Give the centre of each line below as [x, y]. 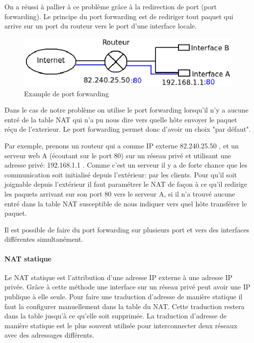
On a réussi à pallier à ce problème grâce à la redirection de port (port [111, 6]
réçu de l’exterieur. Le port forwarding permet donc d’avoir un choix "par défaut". [128, 129]
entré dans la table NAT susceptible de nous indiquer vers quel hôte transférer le [126, 203]
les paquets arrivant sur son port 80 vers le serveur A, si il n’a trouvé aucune [120, 194]
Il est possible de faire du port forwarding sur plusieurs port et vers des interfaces [127, 229]
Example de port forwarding [67, 93]
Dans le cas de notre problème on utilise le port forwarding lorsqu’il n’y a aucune [127, 110]
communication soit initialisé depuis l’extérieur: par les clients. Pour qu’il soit [121, 174]
